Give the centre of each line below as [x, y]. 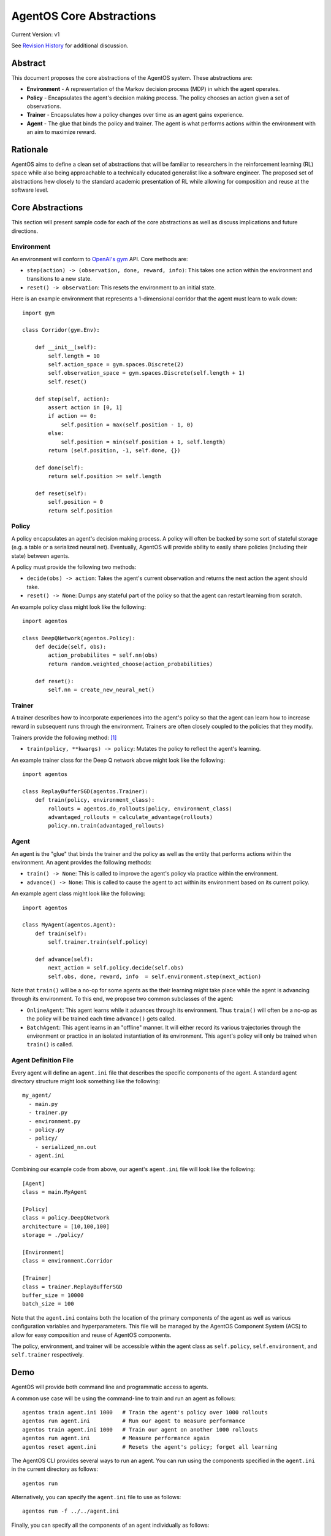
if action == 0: [72, 416]
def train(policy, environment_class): [95, 800]
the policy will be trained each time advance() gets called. [101, 1019]
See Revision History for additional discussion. [70, 45]
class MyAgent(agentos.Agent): [69, 925]
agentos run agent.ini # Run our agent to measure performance [134, 1421]
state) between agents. [40, 555]
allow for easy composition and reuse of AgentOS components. [91, 1335]
